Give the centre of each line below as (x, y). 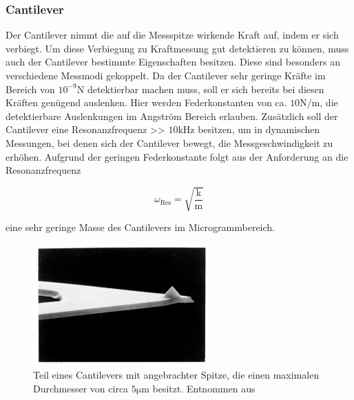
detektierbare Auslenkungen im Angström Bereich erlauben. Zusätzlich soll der (172, 116)
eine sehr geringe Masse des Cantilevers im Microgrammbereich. (140, 227)
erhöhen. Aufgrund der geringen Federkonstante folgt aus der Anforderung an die (177, 156)
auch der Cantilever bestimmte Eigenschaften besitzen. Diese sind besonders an (173, 62)
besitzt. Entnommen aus (204, 388)
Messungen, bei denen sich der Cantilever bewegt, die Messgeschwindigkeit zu (169, 142)
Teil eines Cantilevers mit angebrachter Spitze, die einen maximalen (176, 375)
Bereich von (30, 89)
